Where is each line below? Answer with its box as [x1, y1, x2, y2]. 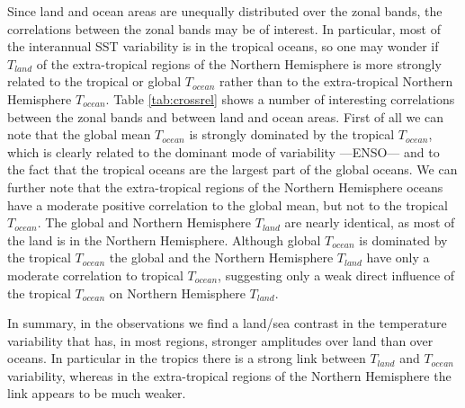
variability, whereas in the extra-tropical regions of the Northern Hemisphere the [7, 366, 452, 385]
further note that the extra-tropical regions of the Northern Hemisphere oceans [7, 177, 443, 196]
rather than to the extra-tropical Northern [219, 72, 453, 91]
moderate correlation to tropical [7, 265, 183, 284]
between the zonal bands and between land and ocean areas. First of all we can [7, 107, 444, 126]
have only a [366, 248, 430, 267]
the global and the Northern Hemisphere [109, 248, 334, 267]
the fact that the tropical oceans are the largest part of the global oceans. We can [7, 160, 458, 179]
